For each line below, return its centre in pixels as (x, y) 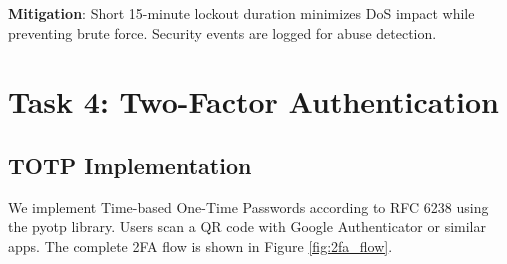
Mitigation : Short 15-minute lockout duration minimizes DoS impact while (241, 13)
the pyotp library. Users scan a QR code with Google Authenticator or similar (247, 226)
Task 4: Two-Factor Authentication (253, 101)
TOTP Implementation (130, 164)
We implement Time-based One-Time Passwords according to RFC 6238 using (248, 206)
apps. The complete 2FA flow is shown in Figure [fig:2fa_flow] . (200, 245)
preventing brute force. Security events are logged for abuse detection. (222, 32)
